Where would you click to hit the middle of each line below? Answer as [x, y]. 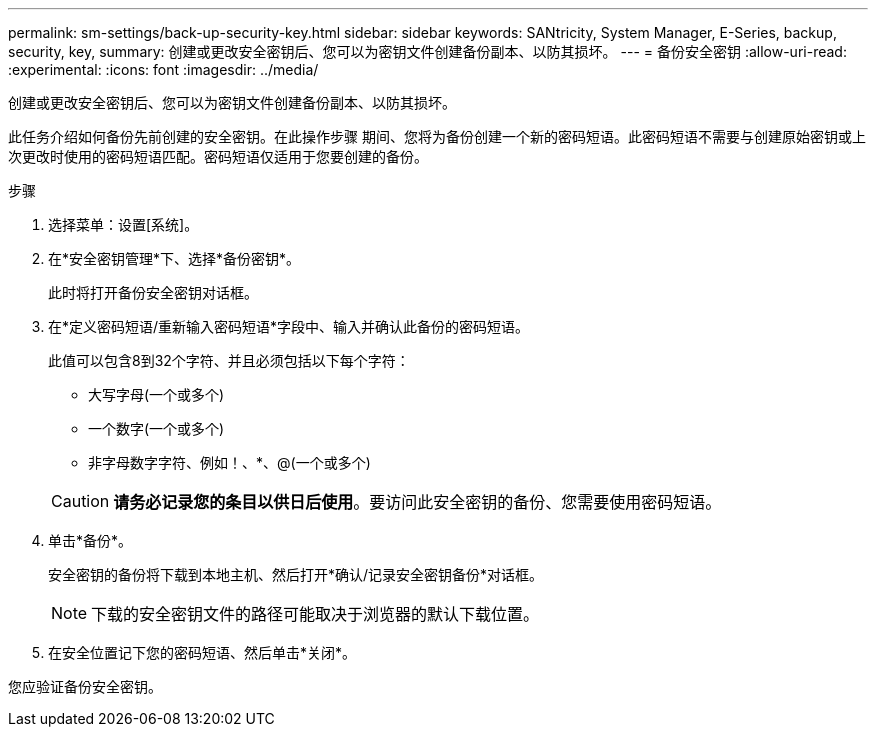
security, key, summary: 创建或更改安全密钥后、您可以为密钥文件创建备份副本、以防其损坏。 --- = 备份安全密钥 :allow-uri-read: [427, 51]
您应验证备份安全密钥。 [85, 686]
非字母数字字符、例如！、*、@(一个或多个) [229, 462]
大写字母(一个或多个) [156, 394]
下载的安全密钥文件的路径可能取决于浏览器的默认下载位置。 [315, 614]
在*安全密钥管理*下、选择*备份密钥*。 [174, 258]
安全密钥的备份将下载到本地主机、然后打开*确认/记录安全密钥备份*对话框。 [296, 574]
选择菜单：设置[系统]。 [123, 224]
